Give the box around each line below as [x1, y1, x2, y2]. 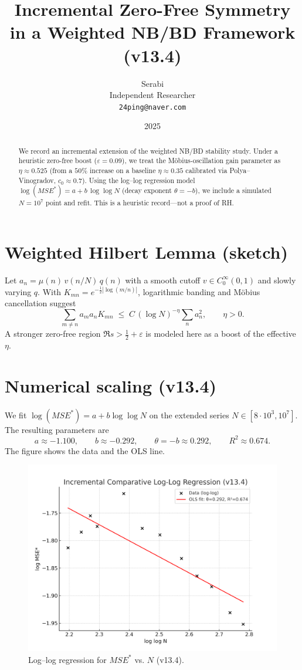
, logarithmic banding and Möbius [138, 285, 260, 297]
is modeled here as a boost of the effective [145, 327, 296, 340]
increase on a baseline [90, 165, 156, 175]
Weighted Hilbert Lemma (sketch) [5, 240, 288, 264]
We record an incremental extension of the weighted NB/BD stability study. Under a [18, 145, 278, 155]
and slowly [257, 273, 296, 286]
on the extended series [149, 408, 229, 421]
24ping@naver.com [118, 103, 186, 111]
